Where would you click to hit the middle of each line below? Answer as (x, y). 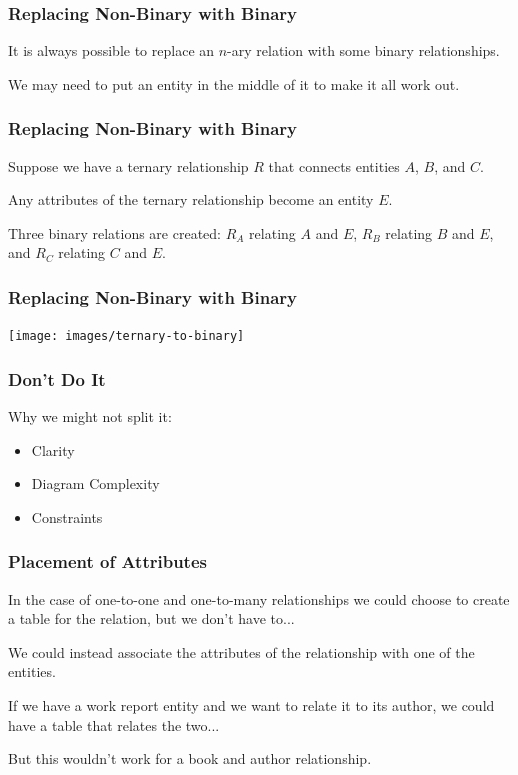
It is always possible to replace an (111, 50)
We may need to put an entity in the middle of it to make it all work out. (234, 83)
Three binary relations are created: (114, 232)
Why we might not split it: (90, 416)
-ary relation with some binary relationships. (363, 50)
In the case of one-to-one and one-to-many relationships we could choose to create (259, 598)
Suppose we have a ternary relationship (128, 165)
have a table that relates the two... (114, 724)
